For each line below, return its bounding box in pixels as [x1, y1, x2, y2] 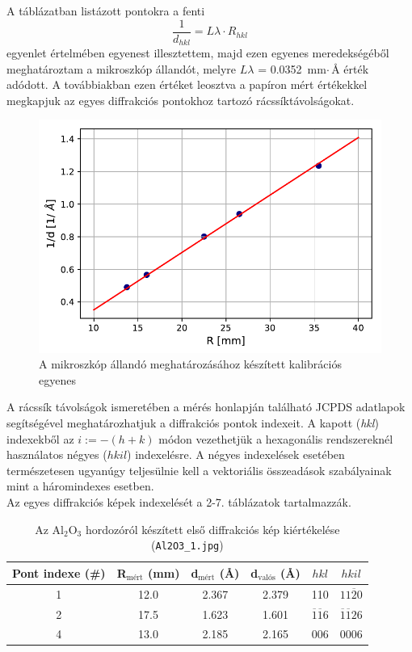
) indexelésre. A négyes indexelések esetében [127, 446, 345, 463]
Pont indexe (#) [12, 564, 106, 581]
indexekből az [6, 430, 74, 447]
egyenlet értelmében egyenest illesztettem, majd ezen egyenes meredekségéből [6, 44, 389, 61]
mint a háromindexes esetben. [6, 477, 154, 494]
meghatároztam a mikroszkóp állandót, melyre [6, 60, 237, 77]
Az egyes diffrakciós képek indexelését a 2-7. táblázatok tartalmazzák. [6, 494, 351, 510]
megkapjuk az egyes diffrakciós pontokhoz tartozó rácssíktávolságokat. [6, 91, 355, 108]
